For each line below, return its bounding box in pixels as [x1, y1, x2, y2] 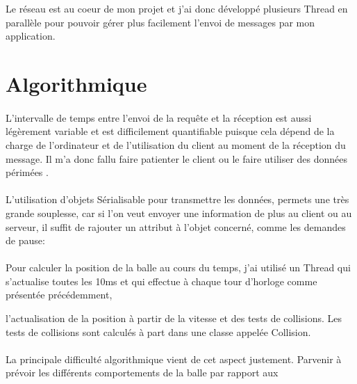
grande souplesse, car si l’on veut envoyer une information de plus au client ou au [6, 205, 352, 220]
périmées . [6, 165, 49, 179]
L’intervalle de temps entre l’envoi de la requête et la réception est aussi [6, 110, 312, 125]
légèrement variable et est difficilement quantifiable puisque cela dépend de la [6, 124, 335, 138]
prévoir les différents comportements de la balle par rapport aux [6, 365, 279, 380]
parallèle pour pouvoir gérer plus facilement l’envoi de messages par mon [6, 15, 315, 29]
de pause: [6, 233, 45, 248]
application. [6, 29, 56, 43]
